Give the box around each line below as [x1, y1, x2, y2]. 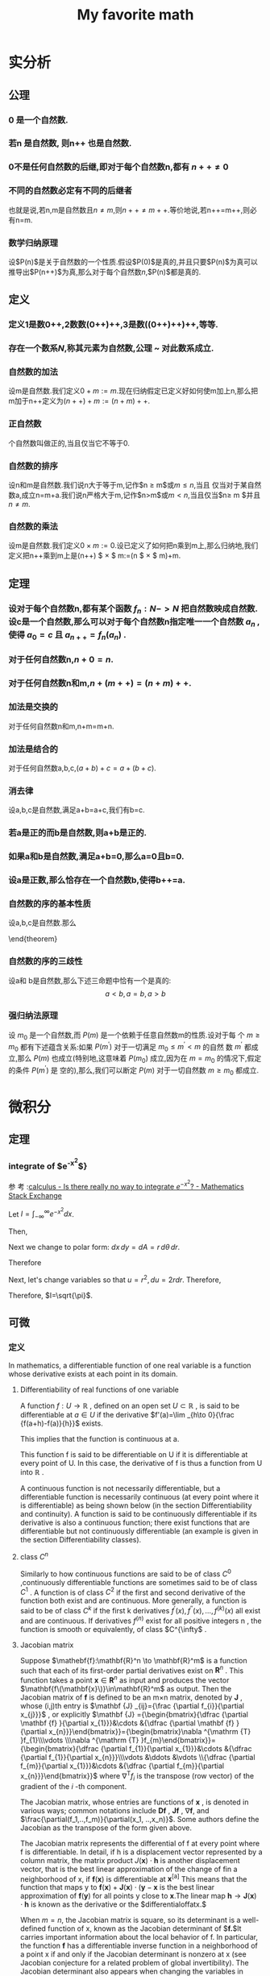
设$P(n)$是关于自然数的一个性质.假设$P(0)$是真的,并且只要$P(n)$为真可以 [8, 256, 258, 267]
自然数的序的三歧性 [8, 956, 83, 967]
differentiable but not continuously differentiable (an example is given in [19, 1526, 259, 1536]
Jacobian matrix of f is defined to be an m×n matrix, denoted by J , [19, 1692, 243, 1702]
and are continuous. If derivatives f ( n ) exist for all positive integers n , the [19, 1614, 262, 1625]
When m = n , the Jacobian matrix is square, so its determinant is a [19, 1916, 241, 1925]
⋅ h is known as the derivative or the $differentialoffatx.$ [19, 1899, 207, 1909]
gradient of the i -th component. [19, 1781, 127, 1791]
